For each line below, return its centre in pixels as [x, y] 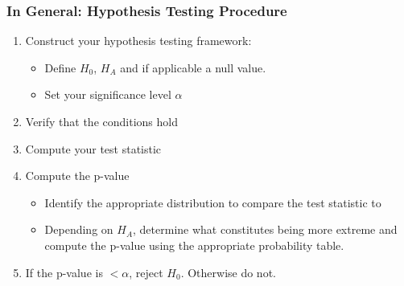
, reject [146, 272]
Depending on [79, 229]
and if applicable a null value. [193, 67]
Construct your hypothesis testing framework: [138, 41]
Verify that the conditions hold [101, 121]
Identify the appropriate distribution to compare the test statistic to [213, 202]
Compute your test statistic [93, 148]
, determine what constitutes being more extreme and [265, 229]
